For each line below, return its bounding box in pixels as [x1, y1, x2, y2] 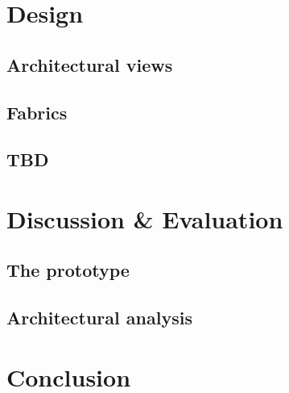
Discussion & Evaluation [6, 202, 283, 235]
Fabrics [6, 99, 68, 124]
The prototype [6, 257, 130, 282]
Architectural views [6, 52, 173, 77]
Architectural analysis [6, 305, 192, 330]
